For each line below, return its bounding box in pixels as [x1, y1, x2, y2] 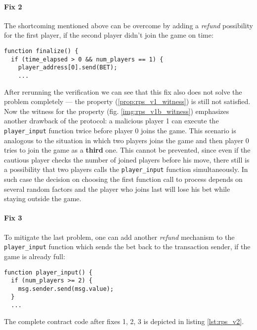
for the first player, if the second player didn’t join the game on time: [4, 30, 214, 40]
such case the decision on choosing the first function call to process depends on [4, 174, 243, 184]
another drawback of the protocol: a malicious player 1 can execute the [4, 115, 219, 126]
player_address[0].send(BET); [18, 64, 118, 71]
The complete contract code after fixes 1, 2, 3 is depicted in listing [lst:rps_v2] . [4, 316, 244, 326]
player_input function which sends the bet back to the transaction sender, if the [4, 241, 251, 252]
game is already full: [4, 251, 65, 261]
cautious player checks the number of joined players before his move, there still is [4, 154, 250, 165]
